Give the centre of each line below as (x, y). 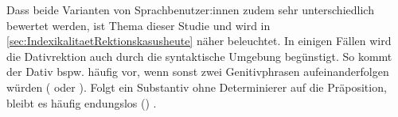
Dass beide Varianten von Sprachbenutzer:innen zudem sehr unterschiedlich (190, 9)
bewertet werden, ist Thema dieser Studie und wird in (139, 25)
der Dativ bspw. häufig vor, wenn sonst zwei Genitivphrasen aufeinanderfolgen (198, 72)
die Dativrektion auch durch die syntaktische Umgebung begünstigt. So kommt (199, 56)
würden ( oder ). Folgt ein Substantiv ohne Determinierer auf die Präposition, (197, 87)
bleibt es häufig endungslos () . (82, 102)
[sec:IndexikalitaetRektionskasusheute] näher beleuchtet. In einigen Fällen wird (199, 41)
